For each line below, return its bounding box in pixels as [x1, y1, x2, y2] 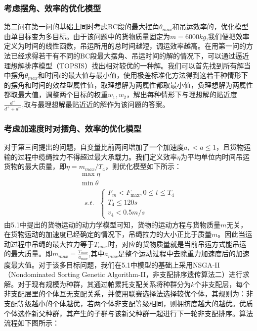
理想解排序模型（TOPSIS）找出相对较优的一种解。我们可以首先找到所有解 [4, 60, 244, 70]
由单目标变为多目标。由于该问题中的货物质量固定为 [4, 31, 170, 41]
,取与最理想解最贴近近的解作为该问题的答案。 [22, 99, 170, 110]
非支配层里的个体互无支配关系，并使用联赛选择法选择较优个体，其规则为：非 [4, 288, 253, 299]
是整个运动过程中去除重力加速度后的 [118, 248, 236, 259]
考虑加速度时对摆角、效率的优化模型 [4, 122, 142, 134]
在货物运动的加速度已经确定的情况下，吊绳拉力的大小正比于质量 [4, 229, 212, 239]
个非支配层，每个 [194, 278, 250, 289]
